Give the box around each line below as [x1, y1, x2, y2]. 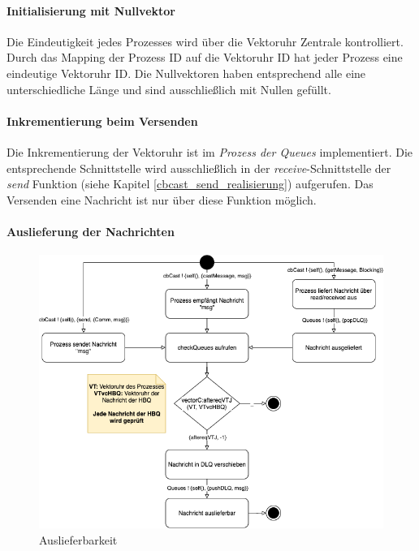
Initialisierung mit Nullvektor [6, 2, 175, 19]
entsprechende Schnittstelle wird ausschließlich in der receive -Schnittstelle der [6, 159, 391, 176]
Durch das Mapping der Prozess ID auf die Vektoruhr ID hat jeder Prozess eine [6, 49, 403, 66]
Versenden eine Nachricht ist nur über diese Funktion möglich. [6, 191, 317, 208]
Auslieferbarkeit [39, 531, 118, 548]
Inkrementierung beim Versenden [6, 112, 198, 129]
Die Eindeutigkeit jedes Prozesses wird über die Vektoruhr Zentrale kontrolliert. [6, 32, 404, 50]
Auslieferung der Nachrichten [6, 222, 175, 239]
